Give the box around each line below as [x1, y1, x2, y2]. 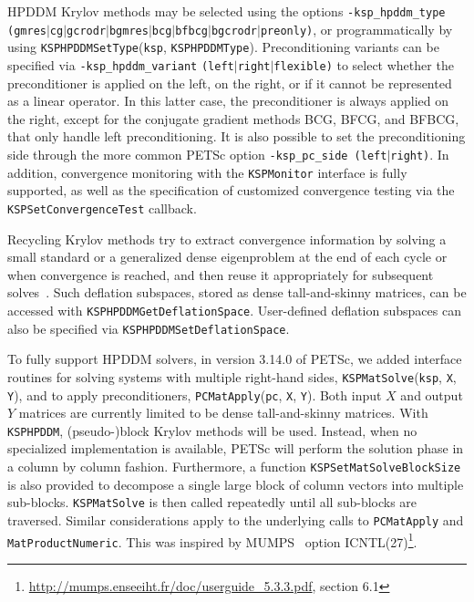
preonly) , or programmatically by [260, 19, 453, 38]
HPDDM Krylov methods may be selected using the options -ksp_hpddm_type [7, 2, 446, 20]
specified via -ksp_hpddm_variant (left [7, 55, 234, 74]
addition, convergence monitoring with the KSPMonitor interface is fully [7, 162, 407, 182]
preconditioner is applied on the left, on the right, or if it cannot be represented [7, 73, 452, 92]
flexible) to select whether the [273, 55, 454, 74]
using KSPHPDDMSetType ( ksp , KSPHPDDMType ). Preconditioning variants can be [7, 37, 439, 57]
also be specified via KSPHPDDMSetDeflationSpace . [7, 318, 290, 337]
